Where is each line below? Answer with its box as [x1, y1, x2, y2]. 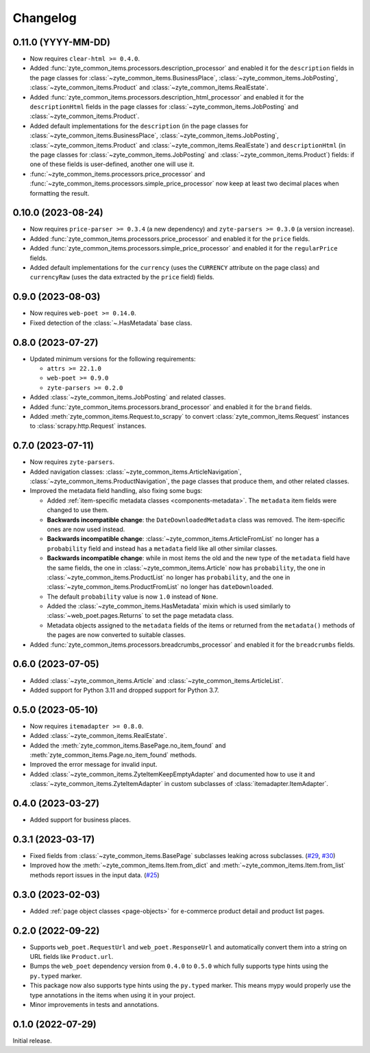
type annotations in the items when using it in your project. [29, 991, 195, 999]
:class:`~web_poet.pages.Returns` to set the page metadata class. [47, 612, 234, 620]
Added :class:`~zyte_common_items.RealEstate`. [29, 732, 168, 740]
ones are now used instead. [47, 525, 125, 533]
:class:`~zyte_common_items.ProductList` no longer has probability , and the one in [47, 573, 291, 581]
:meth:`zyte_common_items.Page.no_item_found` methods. [29, 751, 197, 759]
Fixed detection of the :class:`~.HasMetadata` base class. [29, 319, 193, 327]
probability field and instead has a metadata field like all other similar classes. [47, 544, 277, 553]
